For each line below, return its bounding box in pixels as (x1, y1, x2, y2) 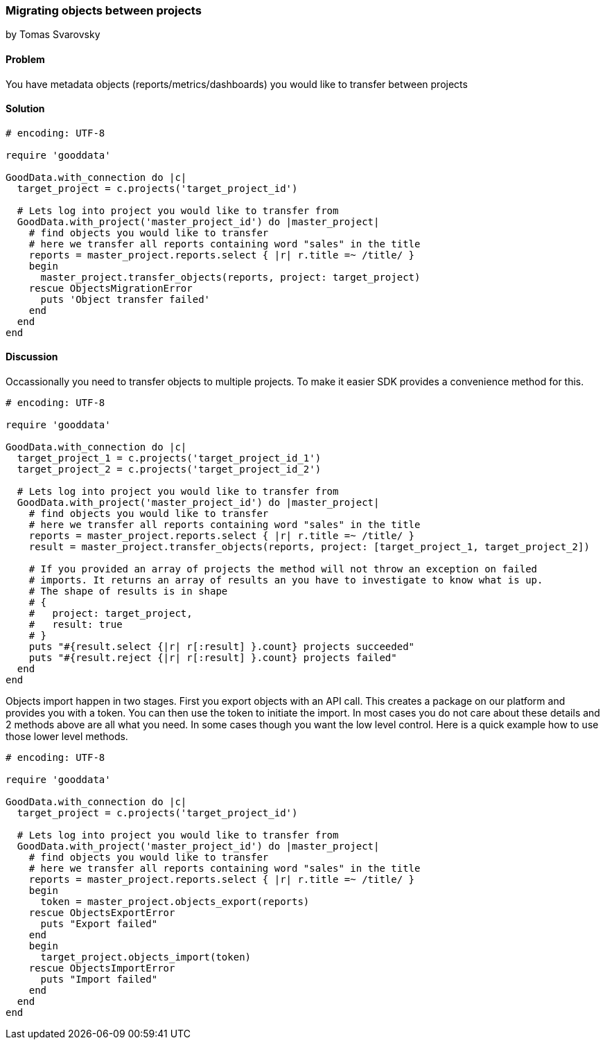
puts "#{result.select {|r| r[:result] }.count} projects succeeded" (28, 641, 415, 653)
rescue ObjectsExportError (28, 907, 175, 919)
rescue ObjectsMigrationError (28, 282, 193, 294)
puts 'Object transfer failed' (40, 293, 211, 305)
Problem (6, 53, 45, 65)
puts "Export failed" (40, 918, 158, 930)
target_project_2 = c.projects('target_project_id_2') (17, 464, 322, 475)
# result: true (28, 619, 123, 631)
